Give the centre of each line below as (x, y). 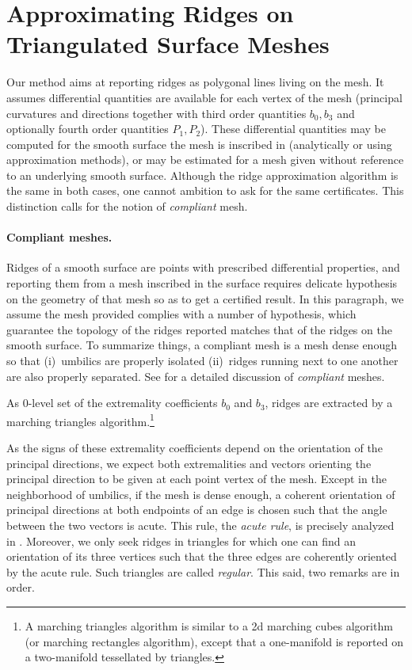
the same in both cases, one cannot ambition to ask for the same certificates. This (205, 190)
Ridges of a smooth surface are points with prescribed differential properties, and (203, 267)
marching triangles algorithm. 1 (80, 420)
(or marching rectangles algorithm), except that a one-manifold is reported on (214, 641)
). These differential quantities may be (293, 129)
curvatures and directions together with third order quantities (156, 113)
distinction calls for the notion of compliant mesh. (127, 206)
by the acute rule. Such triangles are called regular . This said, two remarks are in (203, 571)
